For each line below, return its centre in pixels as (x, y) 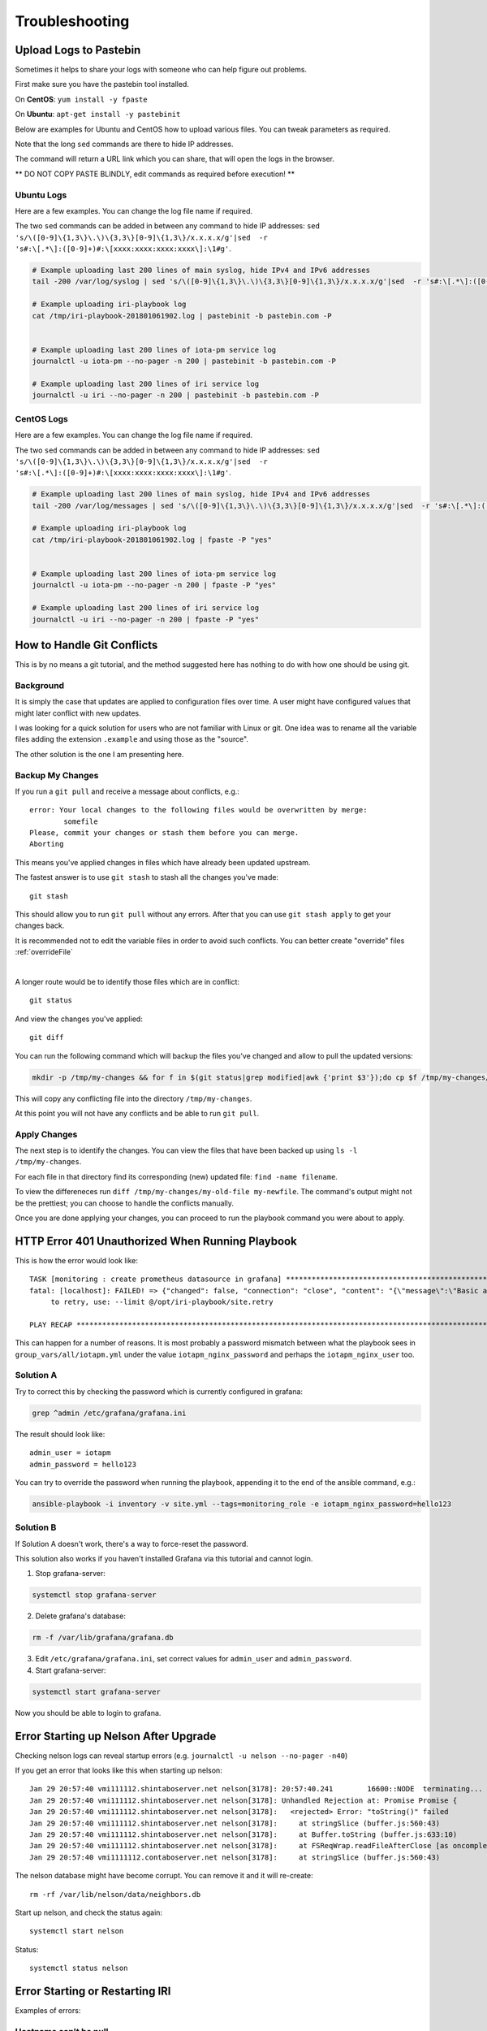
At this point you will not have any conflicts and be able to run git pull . (137, 1113)
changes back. (40, 925)
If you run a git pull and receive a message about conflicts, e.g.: (127, 791)
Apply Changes (46, 1134)
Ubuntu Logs (41, 195)
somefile (81, 821)
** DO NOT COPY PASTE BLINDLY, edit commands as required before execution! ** (155, 174)
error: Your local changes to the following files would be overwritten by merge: (198, 810)
